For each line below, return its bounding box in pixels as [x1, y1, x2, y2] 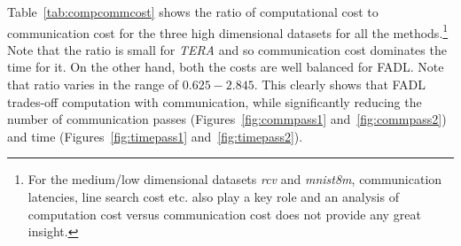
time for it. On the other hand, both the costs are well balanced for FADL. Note [7, 58, 444, 76]
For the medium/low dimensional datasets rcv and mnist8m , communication [27, 170, 442, 188]
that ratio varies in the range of [7, 75, 179, 94]
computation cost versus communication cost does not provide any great [27, 204, 421, 223]
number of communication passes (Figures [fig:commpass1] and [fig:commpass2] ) [7, 110, 447, 128]
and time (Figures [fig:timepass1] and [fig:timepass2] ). [7, 127, 303, 145]
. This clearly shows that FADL [254, 75, 426, 94]
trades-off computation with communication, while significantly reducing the [7, 92, 422, 111]
